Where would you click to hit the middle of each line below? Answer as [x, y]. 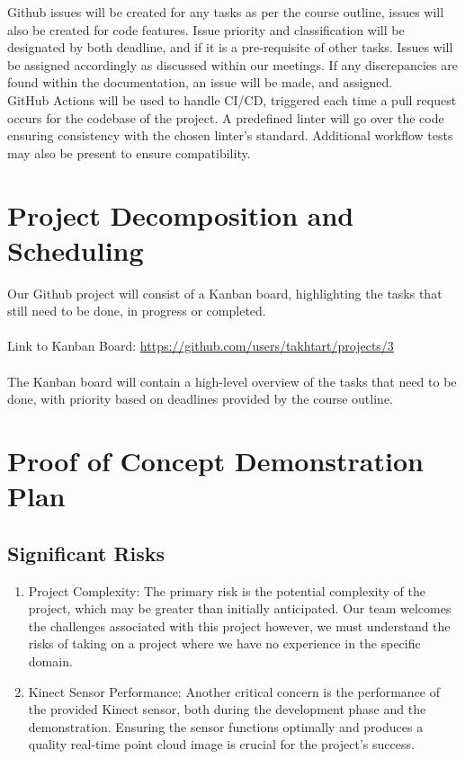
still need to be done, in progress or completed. [137, 311]
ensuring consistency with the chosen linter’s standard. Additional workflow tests [230, 135]
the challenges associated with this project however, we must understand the [239, 625]
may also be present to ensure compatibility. [129, 152]
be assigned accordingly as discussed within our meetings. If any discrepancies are [232, 64]
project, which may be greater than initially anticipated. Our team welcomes [240, 608]
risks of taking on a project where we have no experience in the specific [224, 643]
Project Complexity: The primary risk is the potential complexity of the [227, 590]
